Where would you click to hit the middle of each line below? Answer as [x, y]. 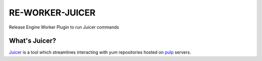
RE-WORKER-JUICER [52, 13]
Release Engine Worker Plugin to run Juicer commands [64, 27]
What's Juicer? [33, 41]
